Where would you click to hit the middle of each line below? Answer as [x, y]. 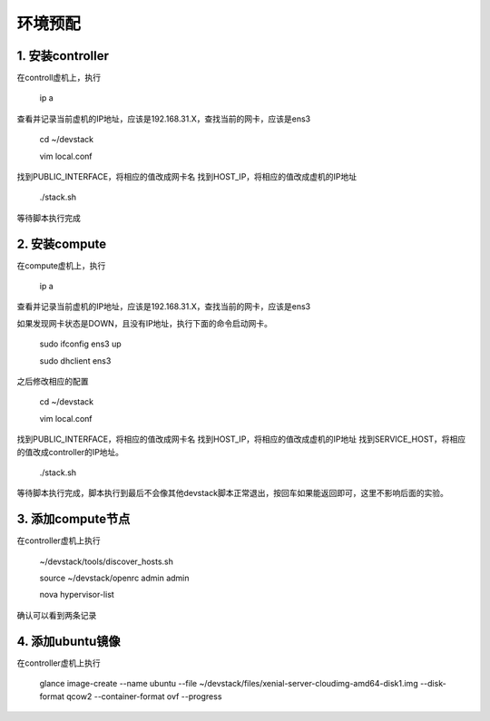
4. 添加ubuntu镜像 [69, 641]
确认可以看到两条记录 [57, 615]
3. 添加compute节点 [73, 519]
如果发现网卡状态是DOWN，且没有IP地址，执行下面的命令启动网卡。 [144, 323]
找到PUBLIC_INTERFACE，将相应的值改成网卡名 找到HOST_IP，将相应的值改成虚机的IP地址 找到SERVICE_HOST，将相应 [241, 439]
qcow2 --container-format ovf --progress [144, 696]
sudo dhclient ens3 [75, 360]
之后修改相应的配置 [53, 382]
